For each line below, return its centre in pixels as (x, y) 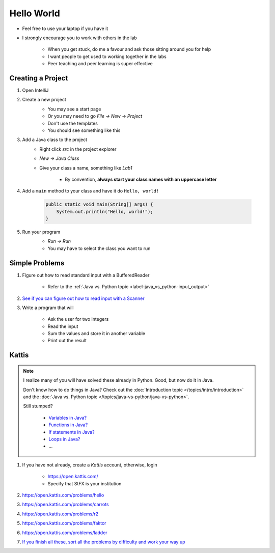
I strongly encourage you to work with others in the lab (79, 38)
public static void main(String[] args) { (99, 204)
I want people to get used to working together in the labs (107, 57)
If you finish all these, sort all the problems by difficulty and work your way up (104, 542)
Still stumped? (38, 406)
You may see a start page (74, 109)
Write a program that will (48, 308)
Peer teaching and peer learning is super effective (100, 64)
